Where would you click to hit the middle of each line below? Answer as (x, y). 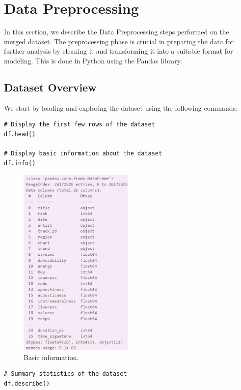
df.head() (20, 134)
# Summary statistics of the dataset (66, 374)
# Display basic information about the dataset (83, 154)
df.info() (20, 163)
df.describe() (27, 383)
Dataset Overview (50, 87)
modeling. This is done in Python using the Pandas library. (93, 60)
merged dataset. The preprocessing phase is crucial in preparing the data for (119, 41)
